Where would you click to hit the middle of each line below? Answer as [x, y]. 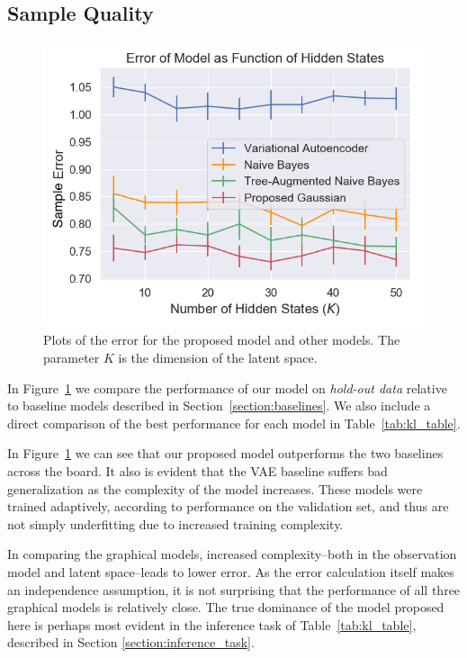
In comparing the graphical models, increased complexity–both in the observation [232, 554]
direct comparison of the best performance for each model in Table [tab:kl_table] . [234, 423]
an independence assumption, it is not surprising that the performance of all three [234, 589]
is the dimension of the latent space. [218, 358]
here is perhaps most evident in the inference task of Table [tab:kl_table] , [212, 624]
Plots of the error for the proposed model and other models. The [222, 340]
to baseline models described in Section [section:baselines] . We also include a [219, 406]
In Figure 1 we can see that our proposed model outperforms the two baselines [225, 453]
